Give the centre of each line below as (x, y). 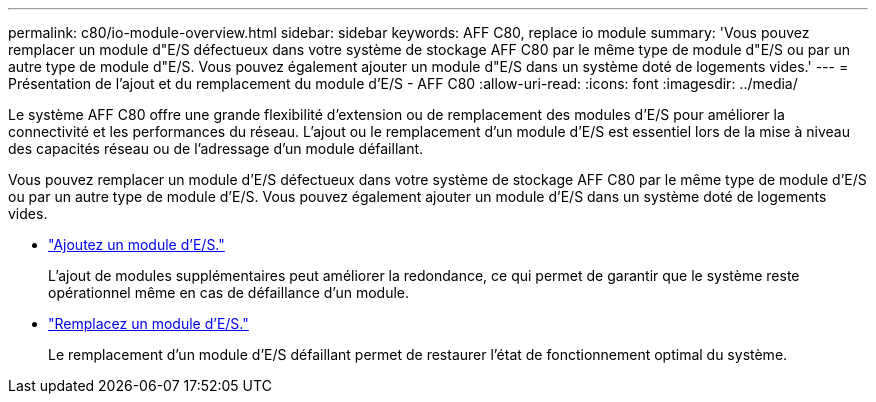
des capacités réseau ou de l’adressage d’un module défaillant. (216, 148)
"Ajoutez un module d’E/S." (136, 244)
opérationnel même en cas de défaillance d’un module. (229, 292)
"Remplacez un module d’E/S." (148, 323)
